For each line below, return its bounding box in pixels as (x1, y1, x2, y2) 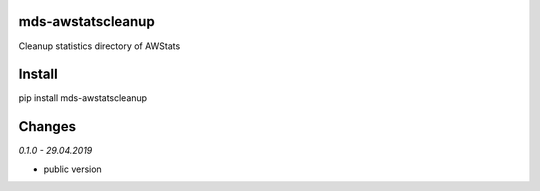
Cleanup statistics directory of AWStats (18, 40, 181, 52)
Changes (18, 118, 77, 135)
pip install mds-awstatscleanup (18, 92, 148, 104)
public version (43, 163, 102, 175)
